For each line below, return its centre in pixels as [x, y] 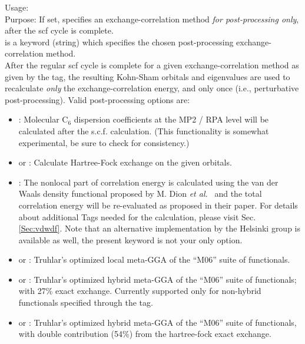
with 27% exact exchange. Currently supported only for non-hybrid [140, 291]
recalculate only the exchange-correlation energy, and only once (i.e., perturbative [152, 88]
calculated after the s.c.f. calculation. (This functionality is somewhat [144, 130]
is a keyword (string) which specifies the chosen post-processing [119, 42]
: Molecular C [43, 119]
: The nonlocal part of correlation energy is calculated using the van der [148, 182]
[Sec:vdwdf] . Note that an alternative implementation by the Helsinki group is [160, 228]
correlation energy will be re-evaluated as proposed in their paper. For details [158, 205]
